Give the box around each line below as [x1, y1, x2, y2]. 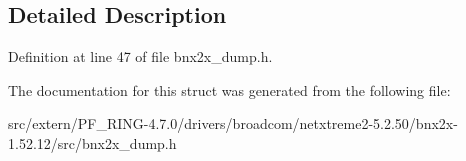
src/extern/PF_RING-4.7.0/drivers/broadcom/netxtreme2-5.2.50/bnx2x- [8, 113, 458, 134]
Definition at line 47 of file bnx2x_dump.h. [8, 46, 273, 67]
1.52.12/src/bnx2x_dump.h [8, 132, 177, 153]
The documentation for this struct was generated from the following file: [8, 79, 451, 100]
